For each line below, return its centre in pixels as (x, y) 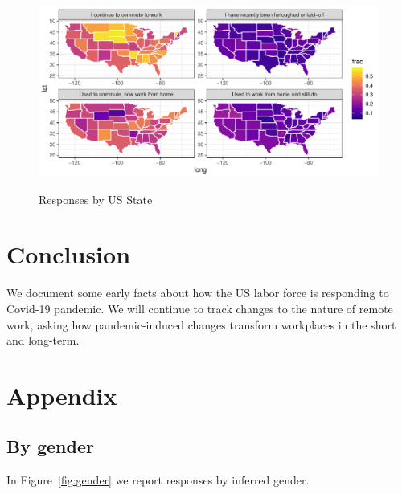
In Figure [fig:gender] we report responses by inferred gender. (158, 480)
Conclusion (69, 254)
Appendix (62, 395)
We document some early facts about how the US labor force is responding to (198, 293)
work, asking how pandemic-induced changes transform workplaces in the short (201, 324)
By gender (50, 446)
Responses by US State (96, 199)
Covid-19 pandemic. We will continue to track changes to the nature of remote (200, 308)
